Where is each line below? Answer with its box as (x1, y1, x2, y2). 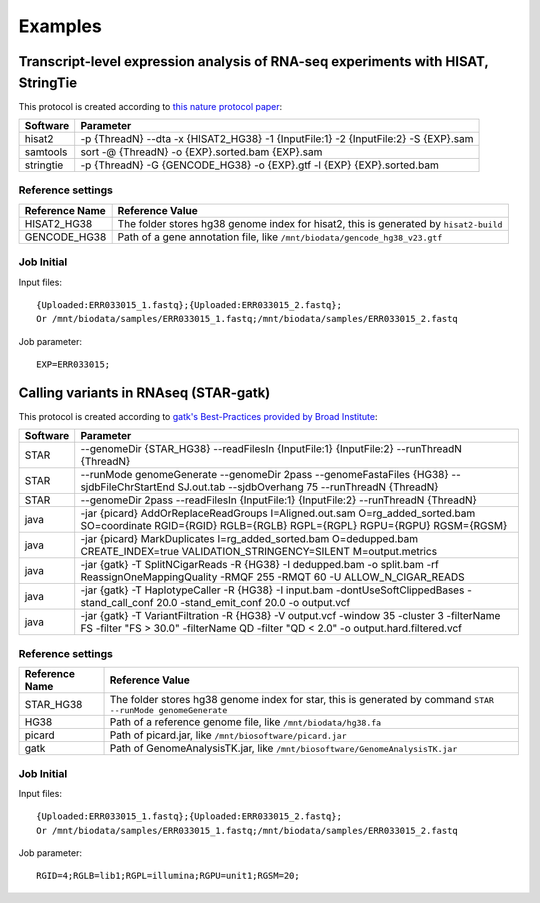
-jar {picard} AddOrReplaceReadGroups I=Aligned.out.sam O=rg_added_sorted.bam (80, 506, 476, 520)
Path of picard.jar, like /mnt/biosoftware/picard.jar (109, 728, 347, 742)
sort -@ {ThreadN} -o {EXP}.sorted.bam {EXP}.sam (80, 145, 323, 159)
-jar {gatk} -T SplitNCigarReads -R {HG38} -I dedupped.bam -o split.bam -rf (80, 558, 439, 572)
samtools (24, 145, 68, 159)
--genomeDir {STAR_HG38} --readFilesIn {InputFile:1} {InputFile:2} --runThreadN (80, 442, 462, 456)
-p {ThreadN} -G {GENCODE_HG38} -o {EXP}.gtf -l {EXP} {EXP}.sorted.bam (80, 158, 439, 172)
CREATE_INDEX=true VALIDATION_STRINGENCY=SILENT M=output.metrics (80, 545, 438, 559)
